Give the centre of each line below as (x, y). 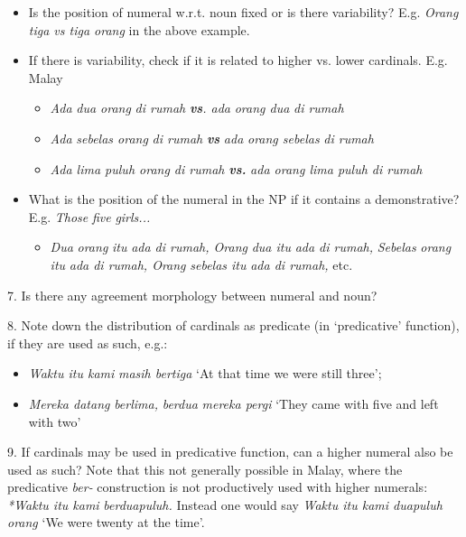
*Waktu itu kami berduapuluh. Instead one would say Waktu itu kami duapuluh (225, 504)
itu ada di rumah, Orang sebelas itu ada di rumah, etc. (201, 264)
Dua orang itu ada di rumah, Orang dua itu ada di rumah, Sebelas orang (251, 247)
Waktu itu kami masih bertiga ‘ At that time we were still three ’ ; (205, 373)
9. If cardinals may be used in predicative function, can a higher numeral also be (230, 452)
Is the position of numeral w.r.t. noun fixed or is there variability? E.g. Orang (243, 12)
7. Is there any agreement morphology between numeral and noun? (192, 295)
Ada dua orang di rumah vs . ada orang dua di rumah (197, 108)
